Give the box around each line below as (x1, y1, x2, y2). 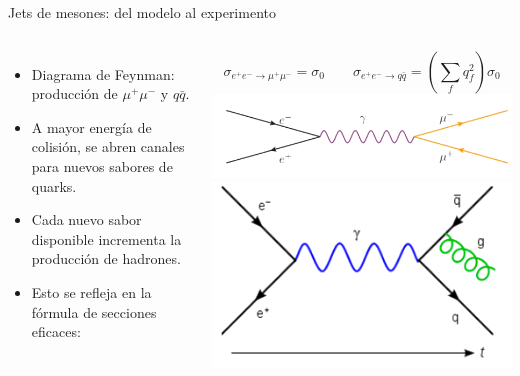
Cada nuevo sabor (31, 209, 142, 230)
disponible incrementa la (31, 228, 182, 249)
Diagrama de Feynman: (31, 63, 175, 84)
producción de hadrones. (31, 248, 181, 269)
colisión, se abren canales (31, 136, 185, 157)
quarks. (31, 175, 77, 196)
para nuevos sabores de (31, 155, 173, 176)
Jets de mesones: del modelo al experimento (8, 2, 276, 22)
